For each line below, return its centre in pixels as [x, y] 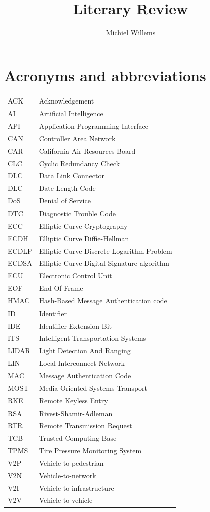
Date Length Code [67, 188]
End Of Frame [61, 288]
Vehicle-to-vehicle [66, 500]
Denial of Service [65, 201]
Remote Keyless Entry [73, 400]
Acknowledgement [67, 101]
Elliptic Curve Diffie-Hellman [84, 238]
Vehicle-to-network [68, 475]
